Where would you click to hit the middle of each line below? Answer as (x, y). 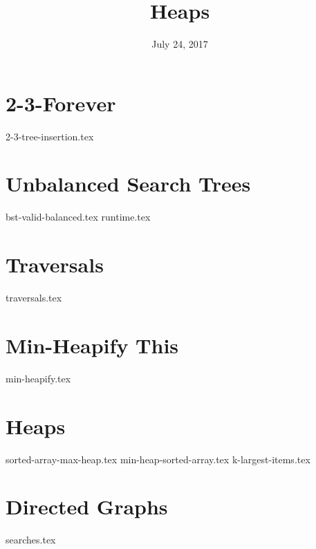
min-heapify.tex (38, 378)
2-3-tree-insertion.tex (50, 136)
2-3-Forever (61, 103)
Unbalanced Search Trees (128, 184)
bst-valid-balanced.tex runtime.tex (78, 217)
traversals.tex (34, 298)
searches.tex (31, 540)
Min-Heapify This (92, 345)
